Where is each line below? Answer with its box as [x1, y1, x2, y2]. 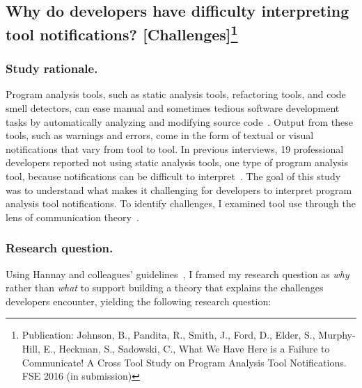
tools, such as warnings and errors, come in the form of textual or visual [6, 128, 314, 143]
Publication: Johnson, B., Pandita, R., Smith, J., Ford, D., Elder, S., [22, 328, 315, 342]
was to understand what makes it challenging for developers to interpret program [6, 182, 352, 197]
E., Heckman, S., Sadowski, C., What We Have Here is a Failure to [43, 341, 330, 355]
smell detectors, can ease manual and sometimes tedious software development [6, 100, 340, 115]
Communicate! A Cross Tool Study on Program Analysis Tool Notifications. [22, 355, 347, 369]
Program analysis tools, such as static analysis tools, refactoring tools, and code [6, 87, 346, 102]
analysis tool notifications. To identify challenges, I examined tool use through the [6, 196, 356, 211]
